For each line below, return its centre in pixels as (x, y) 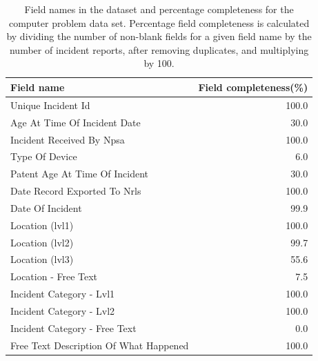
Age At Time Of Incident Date (76, 122)
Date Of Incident (46, 207)
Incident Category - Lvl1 (63, 294)
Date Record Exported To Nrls (76, 191)
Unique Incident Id (50, 105)
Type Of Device (44, 156)
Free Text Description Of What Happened (100, 345)
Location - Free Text (54, 276)
